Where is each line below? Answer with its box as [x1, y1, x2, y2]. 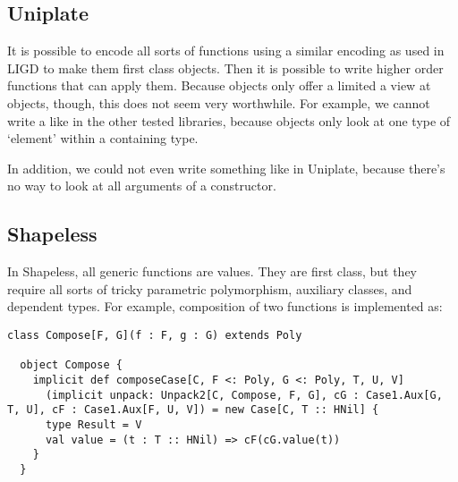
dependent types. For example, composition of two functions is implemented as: [7, 297, 443, 316]
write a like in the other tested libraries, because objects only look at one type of [7, 111, 451, 130]
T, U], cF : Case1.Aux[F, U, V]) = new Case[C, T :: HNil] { [7, 403, 379, 417]
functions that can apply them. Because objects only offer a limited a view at [7, 76, 431, 95]
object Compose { [20, 359, 123, 372]
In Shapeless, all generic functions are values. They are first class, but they [7, 262, 418, 281]
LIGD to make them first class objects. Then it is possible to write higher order [7, 58, 444, 77]
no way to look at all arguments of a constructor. [7, 176, 276, 195]
